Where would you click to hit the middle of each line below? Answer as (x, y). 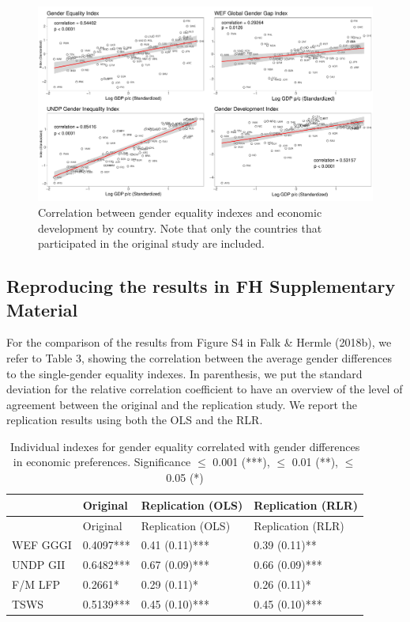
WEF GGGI (42, 545)
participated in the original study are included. (151, 243)
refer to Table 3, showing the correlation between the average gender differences (199, 357)
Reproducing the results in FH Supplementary (201, 286)
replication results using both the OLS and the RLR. (135, 420)
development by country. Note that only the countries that (180, 228)
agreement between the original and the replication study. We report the (182, 404)
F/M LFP (36, 584)
